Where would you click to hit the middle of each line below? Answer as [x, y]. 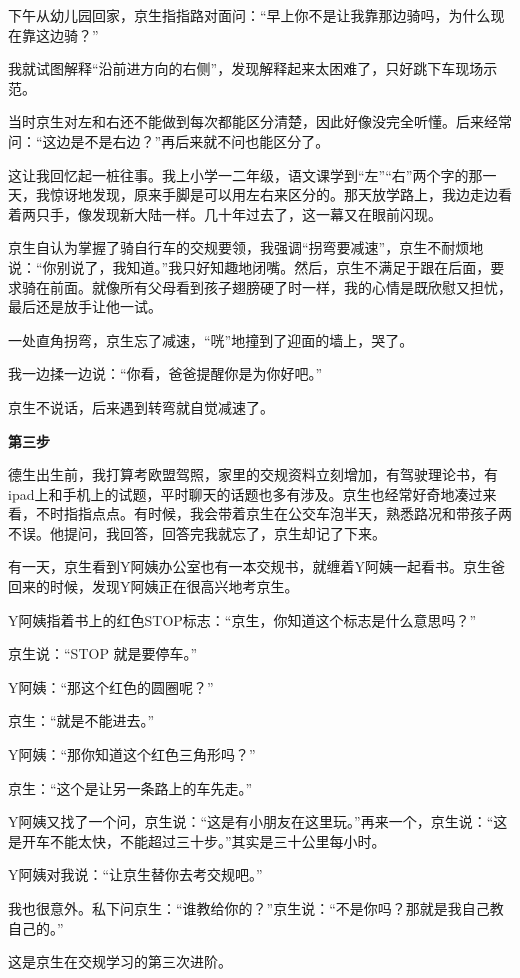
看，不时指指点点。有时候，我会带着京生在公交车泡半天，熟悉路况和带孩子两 [260, 513]
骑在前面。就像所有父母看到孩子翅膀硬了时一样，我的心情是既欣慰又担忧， [266, 286]
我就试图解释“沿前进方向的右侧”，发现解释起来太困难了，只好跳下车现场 [246, 68]
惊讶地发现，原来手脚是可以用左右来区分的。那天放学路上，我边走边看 [280, 194]
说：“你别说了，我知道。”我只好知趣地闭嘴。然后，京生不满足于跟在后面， [249, 266]
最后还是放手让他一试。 [85, 306]
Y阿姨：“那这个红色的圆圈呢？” [111, 686]
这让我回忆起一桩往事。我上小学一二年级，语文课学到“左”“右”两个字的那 [245, 174]
